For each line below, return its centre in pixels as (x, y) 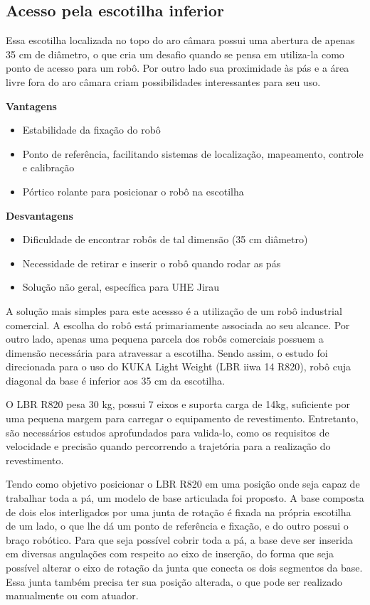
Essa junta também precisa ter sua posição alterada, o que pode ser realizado (174, 581)
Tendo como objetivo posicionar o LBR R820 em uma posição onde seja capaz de (183, 484)
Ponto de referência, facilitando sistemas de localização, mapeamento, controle (193, 153)
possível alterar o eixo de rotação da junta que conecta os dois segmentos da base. (184, 568)
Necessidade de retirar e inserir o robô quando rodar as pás (152, 263)
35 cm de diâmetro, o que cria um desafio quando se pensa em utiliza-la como (175, 54)
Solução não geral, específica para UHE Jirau (121, 287)
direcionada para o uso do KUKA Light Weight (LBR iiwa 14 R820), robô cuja (178, 366)
